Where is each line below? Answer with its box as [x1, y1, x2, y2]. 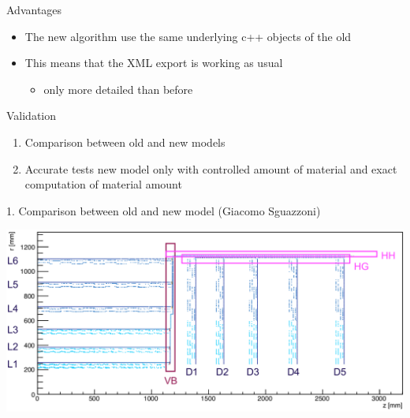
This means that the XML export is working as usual [24, 54, 283, 71]
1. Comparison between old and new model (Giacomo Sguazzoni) [6, 202, 321, 218]
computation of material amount [24, 176, 182, 192]
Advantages [6, 2, 62, 17]
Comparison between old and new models [24, 133, 225, 150]
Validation [6, 107, 57, 124]
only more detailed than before [43, 80, 193, 97]
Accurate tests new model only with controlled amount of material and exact [24, 160, 397, 177]
